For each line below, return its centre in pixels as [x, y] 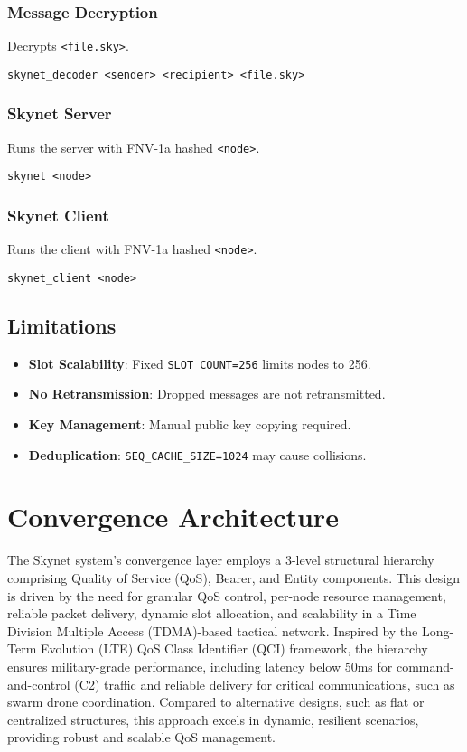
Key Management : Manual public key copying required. [190, 424]
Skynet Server [60, 113]
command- [425, 666]
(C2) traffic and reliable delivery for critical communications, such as [265, 684]
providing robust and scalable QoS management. [141, 737]
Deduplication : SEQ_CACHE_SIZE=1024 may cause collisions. [197, 454]
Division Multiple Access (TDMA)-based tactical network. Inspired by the [213, 630]
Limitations [62, 325]
